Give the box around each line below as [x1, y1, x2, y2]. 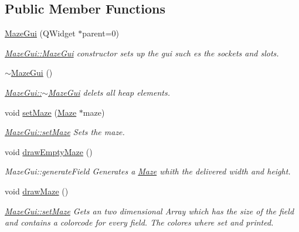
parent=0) [82, 27, 120, 39]
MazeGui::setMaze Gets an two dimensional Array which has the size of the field [5, 204, 294, 217]
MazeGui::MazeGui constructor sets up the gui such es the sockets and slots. [5, 46, 279, 59]
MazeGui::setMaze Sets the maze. [5, 126, 125, 138]
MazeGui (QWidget [5, 27, 76, 39]
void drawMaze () [5, 184, 69, 197]
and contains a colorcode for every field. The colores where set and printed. [5, 216, 274, 228]
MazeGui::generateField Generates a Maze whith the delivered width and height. [5, 165, 291, 177]
